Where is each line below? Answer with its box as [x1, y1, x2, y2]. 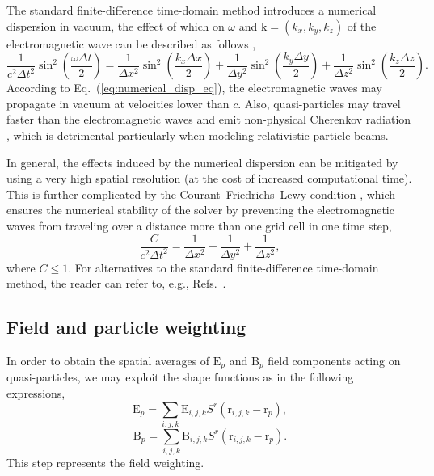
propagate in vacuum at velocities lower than [6, 95, 230, 112]
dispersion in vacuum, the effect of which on [6, 17, 225, 34]
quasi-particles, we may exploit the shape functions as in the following [6, 369, 354, 385]
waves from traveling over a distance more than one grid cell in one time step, [6, 217, 392, 234]
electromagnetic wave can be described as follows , [6, 35, 256, 52]
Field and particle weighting [6, 314, 246, 339]
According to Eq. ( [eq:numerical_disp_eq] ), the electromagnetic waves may [6, 79, 382, 96]
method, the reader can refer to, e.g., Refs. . [6, 275, 226, 292]
